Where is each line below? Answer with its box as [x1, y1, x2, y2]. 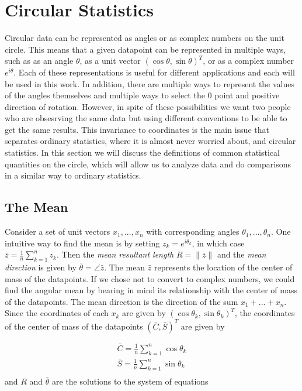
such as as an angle [5, 54, 74, 67]
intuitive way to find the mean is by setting [5, 236, 160, 249]
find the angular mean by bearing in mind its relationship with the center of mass [5, 284, 297, 296]
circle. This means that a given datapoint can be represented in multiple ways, [5, 43, 286, 55]
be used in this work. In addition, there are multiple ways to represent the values [5, 77, 295, 90]
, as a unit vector [79, 54, 141, 67]
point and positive [214, 89, 280, 101]
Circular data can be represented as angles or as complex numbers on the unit [5, 32, 284, 44]
